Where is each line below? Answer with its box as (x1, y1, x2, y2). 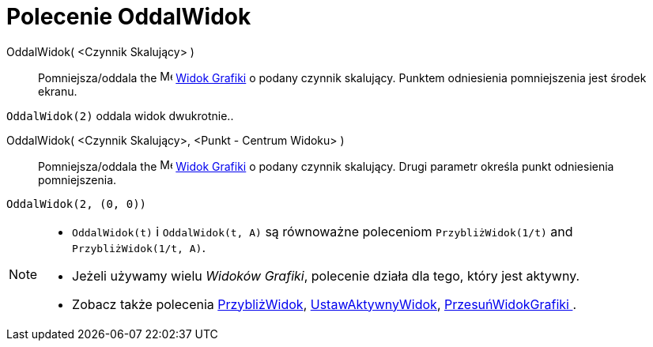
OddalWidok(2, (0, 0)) (6, 197, 147, 210)
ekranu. (38, 84, 77, 98)
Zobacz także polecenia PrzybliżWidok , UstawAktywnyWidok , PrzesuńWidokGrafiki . (72, 296, 577, 312)
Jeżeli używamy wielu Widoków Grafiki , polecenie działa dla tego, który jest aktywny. (72, 267, 580, 284)
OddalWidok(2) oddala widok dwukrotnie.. (6, 108, 234, 123)
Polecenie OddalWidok (6, 3, 251, 30)
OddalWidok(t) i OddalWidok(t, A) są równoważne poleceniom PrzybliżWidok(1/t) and (72, 223, 573, 240)
